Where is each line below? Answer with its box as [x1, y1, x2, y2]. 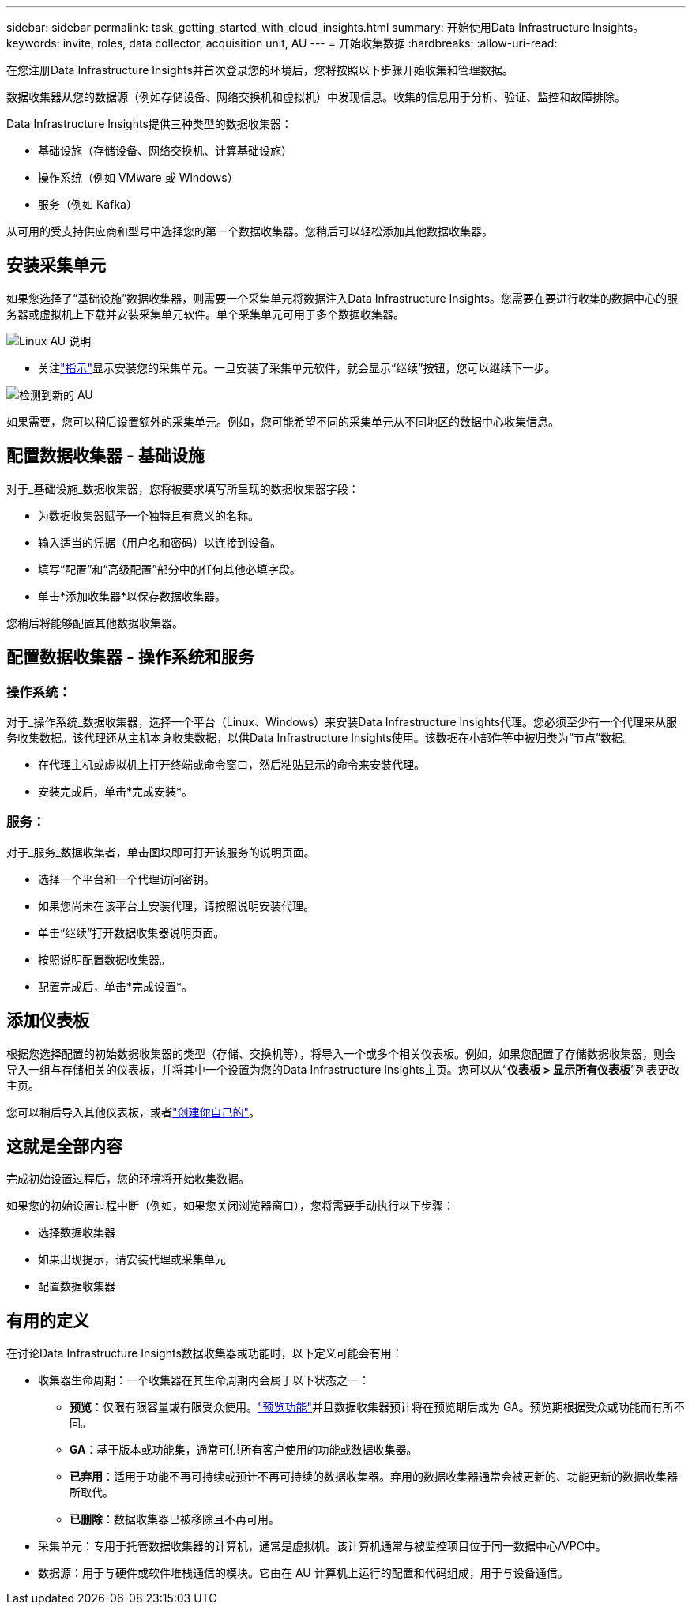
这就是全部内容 [6, 1135, 122, 1156]
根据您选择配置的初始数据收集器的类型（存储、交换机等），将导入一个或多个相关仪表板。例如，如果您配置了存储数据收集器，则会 [6, 1046, 675, 1060]
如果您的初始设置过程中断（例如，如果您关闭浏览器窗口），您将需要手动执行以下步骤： [6, 1199, 454, 1213]
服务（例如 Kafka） [38, 198, 137, 211]
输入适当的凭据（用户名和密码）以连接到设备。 [38, 535, 281, 549]
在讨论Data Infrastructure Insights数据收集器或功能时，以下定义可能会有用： [6, 1346, 403, 1361]
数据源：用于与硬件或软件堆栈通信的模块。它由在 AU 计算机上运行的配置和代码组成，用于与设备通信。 [38, 1566, 569, 1580]
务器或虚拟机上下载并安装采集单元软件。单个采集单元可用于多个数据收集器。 [6, 307, 404, 321]
